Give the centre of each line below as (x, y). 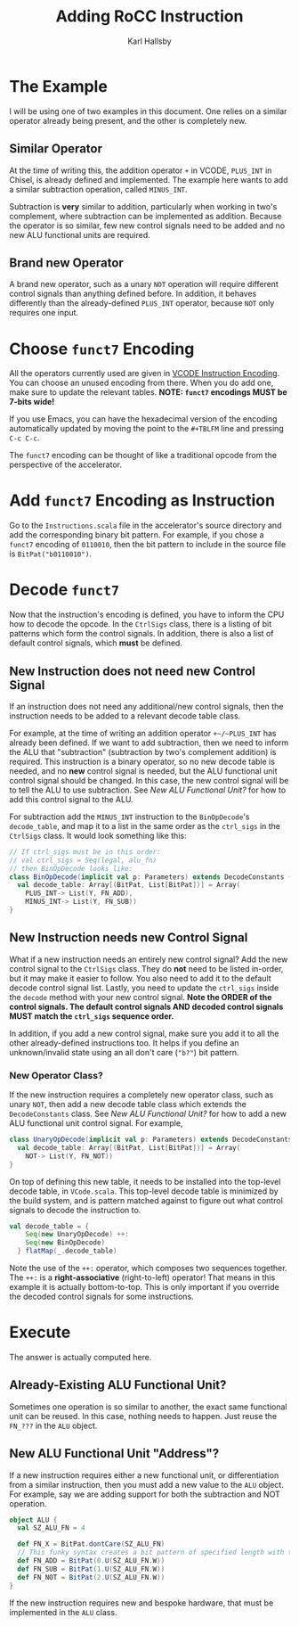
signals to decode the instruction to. (75, 1210)
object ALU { (33, 1520)
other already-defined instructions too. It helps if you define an (124, 1043)
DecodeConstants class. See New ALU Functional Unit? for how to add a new (148, 1114)
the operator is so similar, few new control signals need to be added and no (147, 226)
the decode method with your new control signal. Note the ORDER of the (141, 997)
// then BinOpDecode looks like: (71, 868)
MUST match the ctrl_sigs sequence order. (92, 1016)
